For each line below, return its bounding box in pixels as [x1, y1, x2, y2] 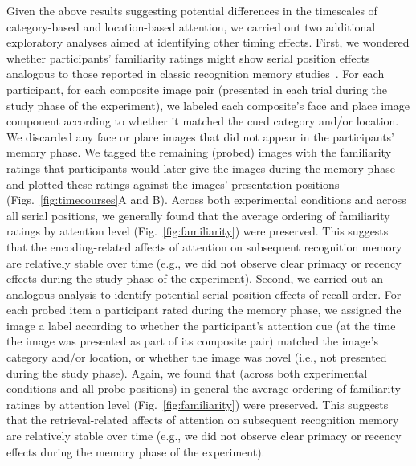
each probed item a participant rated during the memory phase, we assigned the [6, 301, 402, 318]
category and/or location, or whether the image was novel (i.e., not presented [6, 349, 387, 366]
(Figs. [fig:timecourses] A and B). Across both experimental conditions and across [6, 191, 406, 208]
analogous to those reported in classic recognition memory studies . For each [6, 65, 385, 82]
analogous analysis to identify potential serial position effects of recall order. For [6, 285, 402, 302]
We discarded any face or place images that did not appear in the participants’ [6, 128, 395, 145]
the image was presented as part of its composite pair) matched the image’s [6, 333, 378, 349]
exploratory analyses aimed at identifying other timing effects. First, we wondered [6, 34, 410, 51]
